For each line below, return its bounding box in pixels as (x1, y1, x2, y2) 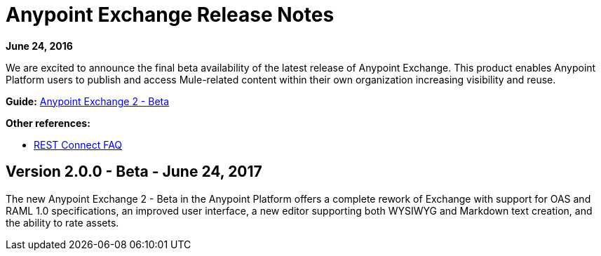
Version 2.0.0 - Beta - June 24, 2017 (6, 163, 262, 181)
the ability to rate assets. (6, 216, 119, 229)
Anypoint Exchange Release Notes (6, 3, 335, 27)
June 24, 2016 (6, 39, 73, 52)
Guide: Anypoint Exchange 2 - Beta (6, 95, 170, 107)
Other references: (6, 116, 90, 129)
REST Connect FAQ (34, 138, 123, 151)
